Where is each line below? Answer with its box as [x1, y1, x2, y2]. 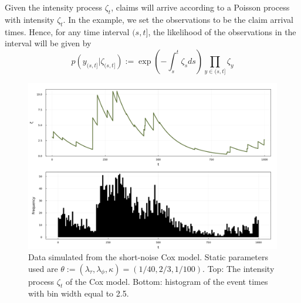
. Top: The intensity [202, 262, 275, 274]
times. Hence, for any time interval [5, 25, 130, 38]
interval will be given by [5, 37, 92, 49]
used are [28, 262, 58, 274]
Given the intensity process [5, 1, 103, 13]
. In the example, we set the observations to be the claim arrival [63, 13, 293, 25]
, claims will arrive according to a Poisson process [111, 1, 290, 13]
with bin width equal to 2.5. [28, 287, 129, 299]
